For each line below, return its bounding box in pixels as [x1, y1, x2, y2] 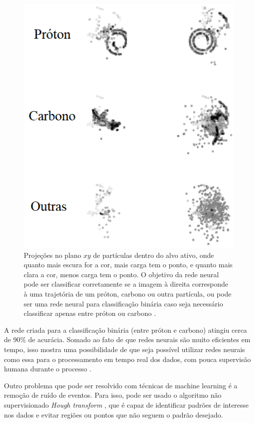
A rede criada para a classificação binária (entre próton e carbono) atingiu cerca [4, 324, 247, 335]
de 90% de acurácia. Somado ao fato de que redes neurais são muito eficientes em [4, 334, 251, 345]
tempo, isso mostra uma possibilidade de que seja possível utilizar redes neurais [4, 344, 245, 354]
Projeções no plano [24, 249, 81, 260]
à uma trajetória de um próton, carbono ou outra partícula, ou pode [24, 289, 232, 299]
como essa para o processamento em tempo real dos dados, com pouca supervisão [4, 354, 251, 364]
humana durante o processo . [4, 363, 92, 374]
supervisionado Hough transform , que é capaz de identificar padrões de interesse [4, 399, 249, 410]
